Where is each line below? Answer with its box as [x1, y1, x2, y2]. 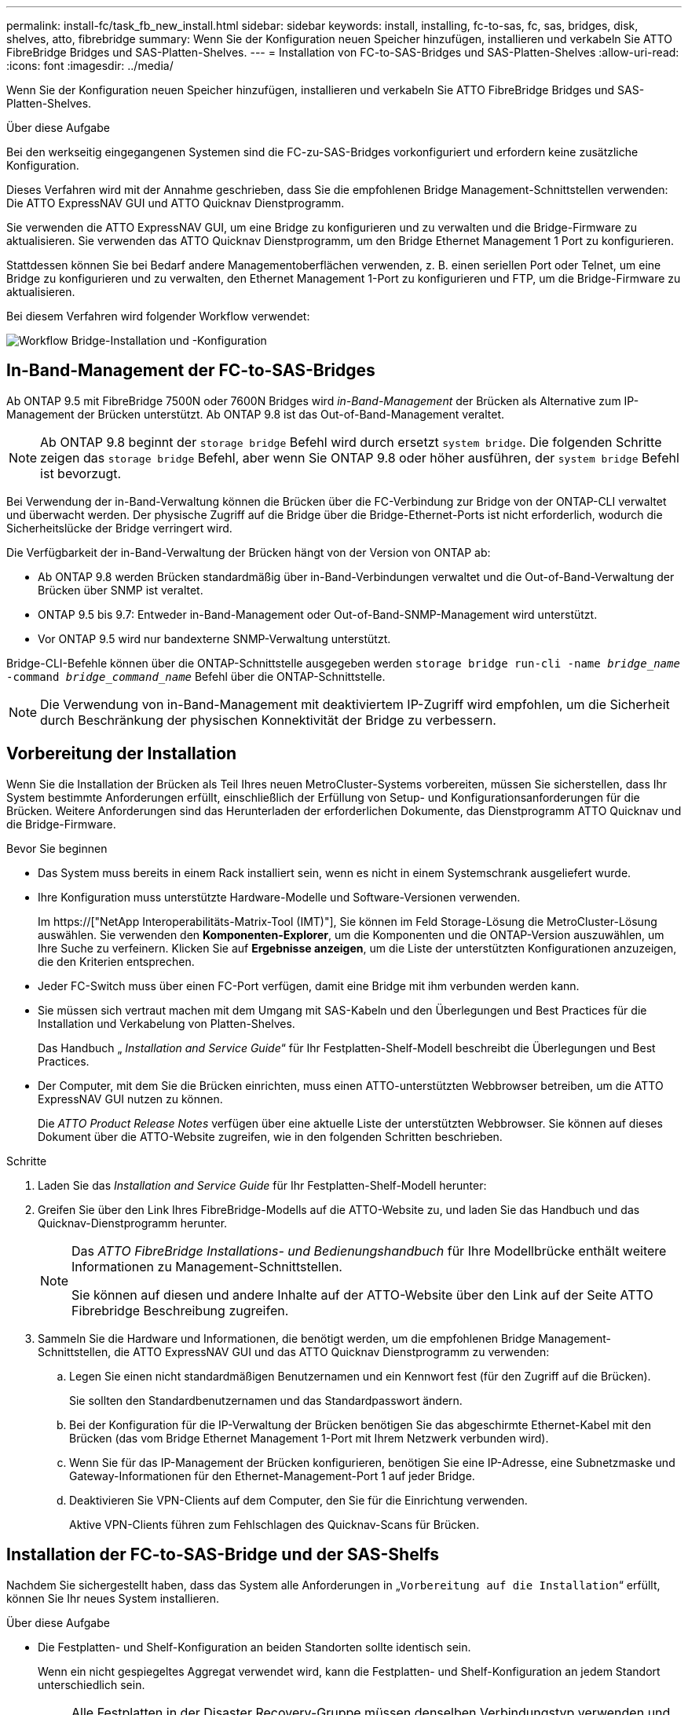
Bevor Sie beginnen [6, 841, 108, 855]
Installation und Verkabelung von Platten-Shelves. [38, 1016, 295, 1030]
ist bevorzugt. [40, 465, 122, 481]
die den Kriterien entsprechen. [38, 954, 195, 968]
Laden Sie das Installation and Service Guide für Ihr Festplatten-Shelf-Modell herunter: [38, 1178, 487, 1192]
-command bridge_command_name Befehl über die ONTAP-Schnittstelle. [6, 669, 386, 683]
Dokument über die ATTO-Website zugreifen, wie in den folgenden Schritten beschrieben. [38, 1129, 503, 1143]
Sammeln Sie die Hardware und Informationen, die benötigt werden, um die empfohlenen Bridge [38, 1331, 536, 1345]
